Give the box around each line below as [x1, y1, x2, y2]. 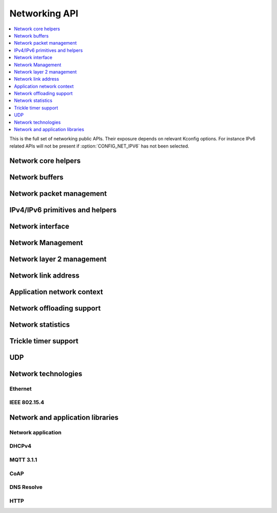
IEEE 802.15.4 [9, 399, 45, 406]
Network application [9, 429, 62, 436]
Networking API [9, 8, 78, 19]
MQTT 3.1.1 [9, 456, 37, 464]
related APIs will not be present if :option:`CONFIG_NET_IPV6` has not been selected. [9, 143, 189, 149]
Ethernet [9, 385, 32, 392]
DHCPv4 [9, 443, 32, 450]
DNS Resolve [9, 484, 43, 491]
